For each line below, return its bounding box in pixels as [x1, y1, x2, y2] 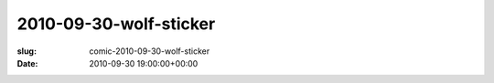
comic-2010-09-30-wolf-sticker [89, 46, 210, 57]
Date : [16, 57, 38, 68]
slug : [16, 46, 37, 57]
